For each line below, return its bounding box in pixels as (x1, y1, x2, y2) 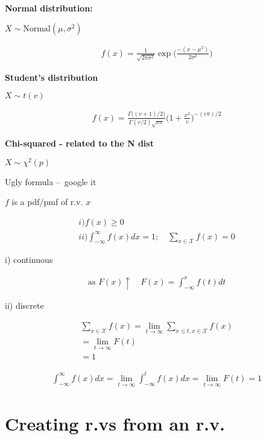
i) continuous (5, 253, 53, 266)
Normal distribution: (5, 2, 93, 14)
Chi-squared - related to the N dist (5, 137, 154, 150)
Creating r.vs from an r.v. (5, 411, 225, 436)
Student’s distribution (5, 71, 98, 83)
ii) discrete (5, 299, 44, 312)
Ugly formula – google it (5, 175, 97, 188)
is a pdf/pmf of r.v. (11, 195, 83, 208)
